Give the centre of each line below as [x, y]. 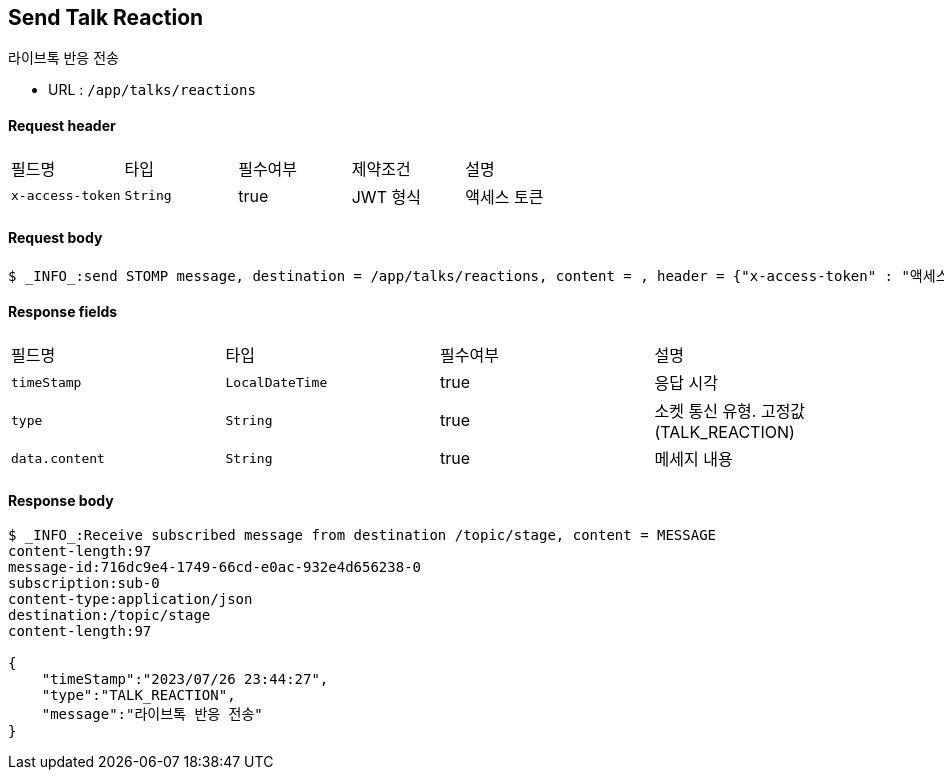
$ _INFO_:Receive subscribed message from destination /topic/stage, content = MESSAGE [362, 535]
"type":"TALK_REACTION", [138, 695]
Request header [62, 126]
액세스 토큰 [504, 196]
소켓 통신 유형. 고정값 [730, 411]
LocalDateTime [276, 382]
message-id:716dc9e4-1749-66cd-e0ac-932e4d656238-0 [215, 567]
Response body [61, 500]
